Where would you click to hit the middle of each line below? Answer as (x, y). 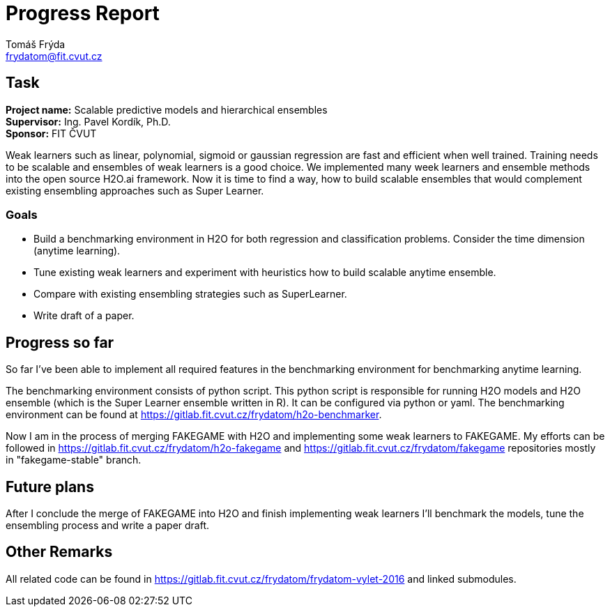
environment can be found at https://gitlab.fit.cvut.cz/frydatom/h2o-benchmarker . (194, 415)
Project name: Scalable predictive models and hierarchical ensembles (167, 109)
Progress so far (60, 342)
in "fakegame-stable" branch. (74, 460)
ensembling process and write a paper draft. (108, 526)
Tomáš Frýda (36, 44)
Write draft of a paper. (84, 316)
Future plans (50, 487)
